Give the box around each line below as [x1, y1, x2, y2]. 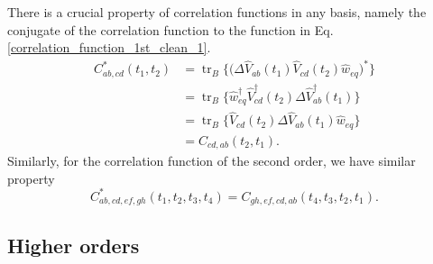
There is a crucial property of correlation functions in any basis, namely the [7, 3, 427, 21]
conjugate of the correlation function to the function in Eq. [7, 20, 334, 39]
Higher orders [7, 231, 140, 259]
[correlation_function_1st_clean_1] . [7, 38, 211, 57]
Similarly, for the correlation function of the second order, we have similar [7, 151, 416, 170]
